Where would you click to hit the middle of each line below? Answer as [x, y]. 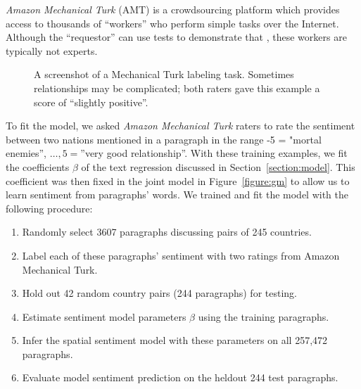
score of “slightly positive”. [91, 102]
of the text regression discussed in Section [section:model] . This [218, 166]
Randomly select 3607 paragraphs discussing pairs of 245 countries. [167, 232]
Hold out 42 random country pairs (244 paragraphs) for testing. [159, 293]
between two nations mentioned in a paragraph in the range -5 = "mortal [164, 139]
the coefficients [38, 166]
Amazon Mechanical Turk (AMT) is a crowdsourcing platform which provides [173, 9]
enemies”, [26, 153]
